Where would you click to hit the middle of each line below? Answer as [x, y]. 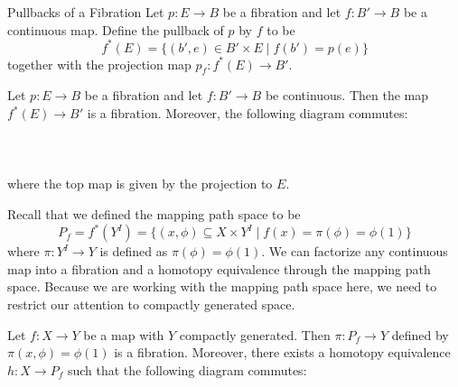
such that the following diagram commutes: [187, 369]
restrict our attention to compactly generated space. [151, 304]
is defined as [134, 251]
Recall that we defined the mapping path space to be [154, 214]
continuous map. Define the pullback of [116, 29]
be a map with [124, 334]
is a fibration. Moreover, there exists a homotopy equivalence [282, 352]
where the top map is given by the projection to [140, 184]
